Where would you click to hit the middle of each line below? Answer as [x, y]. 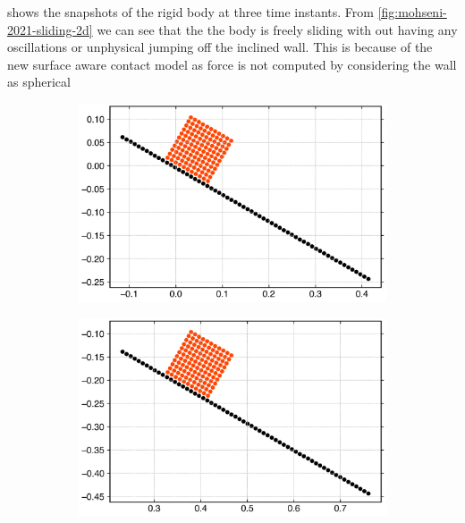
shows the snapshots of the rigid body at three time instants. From [190, 12]
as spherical [39, 82]
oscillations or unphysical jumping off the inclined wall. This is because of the [220, 47]
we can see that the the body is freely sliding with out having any [277, 29]
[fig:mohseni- [412, 12]
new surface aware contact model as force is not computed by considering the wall [232, 64]
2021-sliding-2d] [50, 29]
